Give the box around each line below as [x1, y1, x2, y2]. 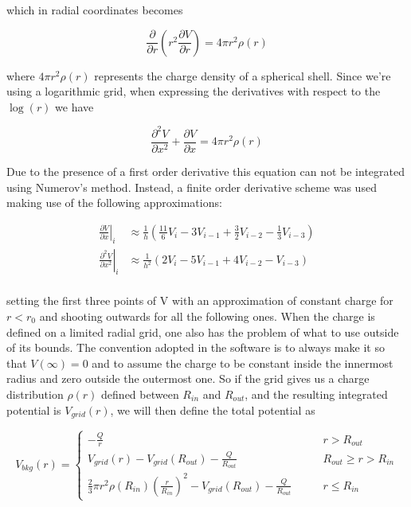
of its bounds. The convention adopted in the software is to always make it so [6, 339, 385, 356]
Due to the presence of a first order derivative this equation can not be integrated [6, 162, 405, 179]
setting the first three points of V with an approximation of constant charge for [6, 292, 393, 309]
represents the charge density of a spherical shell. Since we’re [94, 67, 391, 84]
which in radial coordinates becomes [6, 2, 183, 18]
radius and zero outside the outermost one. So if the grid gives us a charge [6, 370, 370, 387]
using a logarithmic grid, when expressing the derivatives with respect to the [6, 83, 381, 99]
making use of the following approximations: [6, 194, 222, 211]
